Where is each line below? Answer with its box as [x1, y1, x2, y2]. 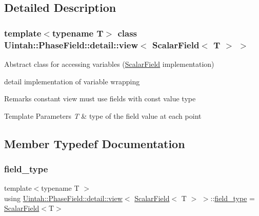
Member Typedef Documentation [4, 135, 185, 151]
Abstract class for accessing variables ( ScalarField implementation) [4, 58, 214, 69]
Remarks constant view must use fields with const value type [4, 93, 196, 104]
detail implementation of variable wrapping [4, 76, 140, 86]
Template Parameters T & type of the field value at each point [4, 110, 202, 121]
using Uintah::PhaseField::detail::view [4, 192, 123, 203]
